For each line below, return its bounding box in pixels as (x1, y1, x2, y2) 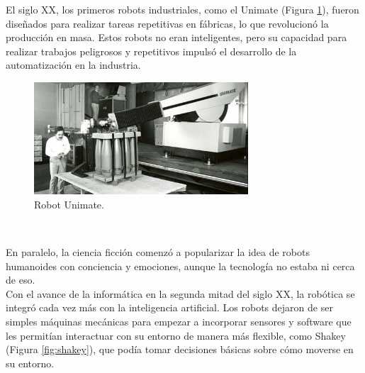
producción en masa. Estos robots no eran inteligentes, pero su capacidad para (6, 30, 347, 45)
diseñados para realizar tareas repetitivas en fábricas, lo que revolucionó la (6, 16, 329, 30)
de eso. (6, 272, 35, 287)
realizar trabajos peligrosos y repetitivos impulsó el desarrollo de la (6, 43, 297, 58)
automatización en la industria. (6, 57, 141, 72)
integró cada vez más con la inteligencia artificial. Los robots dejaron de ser (6, 300, 333, 315)
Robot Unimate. (34, 196, 104, 211)
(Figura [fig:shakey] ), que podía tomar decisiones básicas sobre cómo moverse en (6, 342, 354, 357)
